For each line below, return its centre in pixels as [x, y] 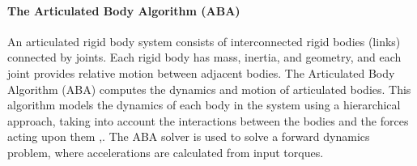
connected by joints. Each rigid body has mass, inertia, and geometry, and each [204, 57]
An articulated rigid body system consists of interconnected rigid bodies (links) [204, 41]
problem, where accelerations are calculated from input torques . [166, 152]
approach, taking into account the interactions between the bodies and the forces [208, 120]
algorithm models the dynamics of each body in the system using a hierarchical [204, 105]
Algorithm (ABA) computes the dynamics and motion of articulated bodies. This [209, 89]
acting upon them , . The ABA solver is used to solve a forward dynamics [189, 136]
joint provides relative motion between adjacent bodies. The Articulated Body [201, 72]
